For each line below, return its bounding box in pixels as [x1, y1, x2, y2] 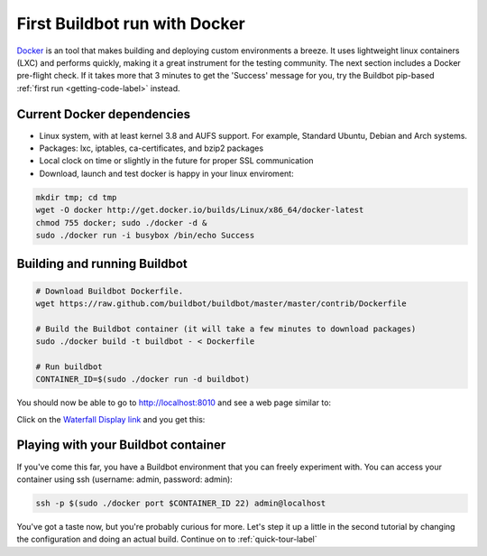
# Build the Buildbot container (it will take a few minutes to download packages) [35, 323, 417, 334]
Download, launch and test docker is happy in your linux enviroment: [39, 168, 294, 179]
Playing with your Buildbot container [16, 438, 226, 453]
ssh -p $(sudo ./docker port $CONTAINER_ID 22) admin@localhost [35, 497, 326, 508]
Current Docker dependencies [16, 107, 191, 122]
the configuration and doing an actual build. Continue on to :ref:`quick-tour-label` [16, 533, 317, 545]
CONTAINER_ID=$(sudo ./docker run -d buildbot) [35, 375, 250, 385]
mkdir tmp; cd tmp [35, 192, 117, 202]
